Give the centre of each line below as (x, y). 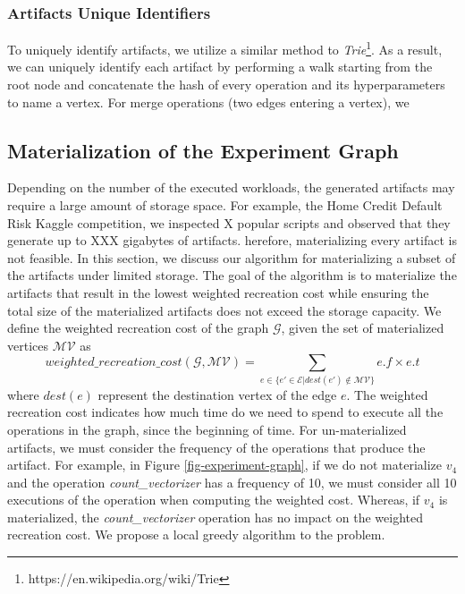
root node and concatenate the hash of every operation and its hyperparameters (226, 85)
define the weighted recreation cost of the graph (138, 328)
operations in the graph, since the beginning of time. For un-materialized (207, 429)
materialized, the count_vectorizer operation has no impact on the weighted (216, 517)
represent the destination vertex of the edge (217, 394)
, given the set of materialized (363, 328)
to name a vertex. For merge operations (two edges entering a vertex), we (208, 102)
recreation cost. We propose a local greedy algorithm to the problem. (196, 535)
